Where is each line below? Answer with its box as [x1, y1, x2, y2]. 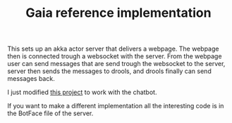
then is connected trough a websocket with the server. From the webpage [7, 52, 222, 60]
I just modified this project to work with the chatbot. [7, 88, 157, 96]
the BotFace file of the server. [7, 109, 94, 117]
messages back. [7, 75, 55, 83]
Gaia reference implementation [25, 5, 212, 21]
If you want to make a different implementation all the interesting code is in [7, 102, 224, 110]
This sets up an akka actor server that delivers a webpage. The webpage [7, 44, 219, 53]
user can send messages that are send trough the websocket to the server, [7, 60, 226, 68]
